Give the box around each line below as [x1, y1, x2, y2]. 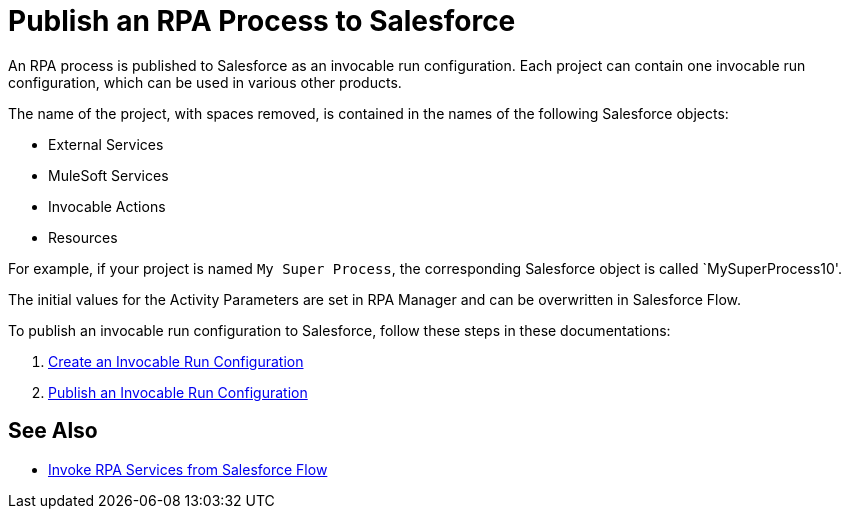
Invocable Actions [48, 197, 166, 215]
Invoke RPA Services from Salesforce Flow [48, 460, 328, 478]
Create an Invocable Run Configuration [48, 352, 304, 370]
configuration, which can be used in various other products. [8, 73, 402, 91]
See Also [8, 418, 98, 444]
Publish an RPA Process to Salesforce [8, 4, 516, 38]
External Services [48, 135, 164, 153]
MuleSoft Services [48, 166, 169, 184]
